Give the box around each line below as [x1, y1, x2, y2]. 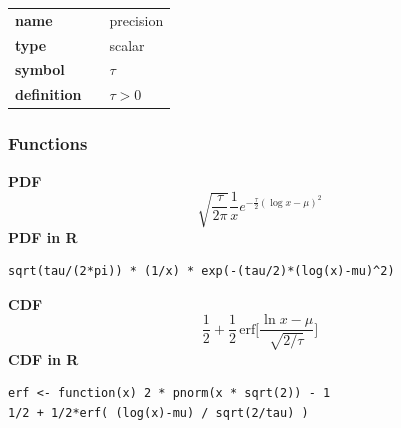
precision [109, 9, 164, 30]
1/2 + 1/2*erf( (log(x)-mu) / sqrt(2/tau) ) [8, 406, 309, 420]
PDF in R [8, 226, 78, 247]
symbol [15, 59, 65, 80]
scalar [109, 34, 145, 55]
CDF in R [8, 348, 79, 369]
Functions [8, 131, 88, 156]
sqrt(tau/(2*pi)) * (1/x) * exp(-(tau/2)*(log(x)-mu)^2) [8, 264, 395, 279]
